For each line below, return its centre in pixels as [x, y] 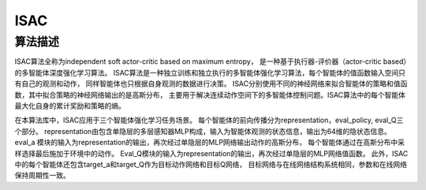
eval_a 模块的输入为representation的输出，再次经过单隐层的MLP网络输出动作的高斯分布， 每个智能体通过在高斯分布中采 [210, 143]
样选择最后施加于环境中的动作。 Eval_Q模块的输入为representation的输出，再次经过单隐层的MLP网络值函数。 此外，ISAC [211, 153]
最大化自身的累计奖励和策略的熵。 [70, 106]
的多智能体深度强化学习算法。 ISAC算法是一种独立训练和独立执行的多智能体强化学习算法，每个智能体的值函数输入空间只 [210, 73]
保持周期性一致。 [42, 175]
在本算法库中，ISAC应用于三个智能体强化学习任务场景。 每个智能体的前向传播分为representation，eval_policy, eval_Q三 [209, 120]
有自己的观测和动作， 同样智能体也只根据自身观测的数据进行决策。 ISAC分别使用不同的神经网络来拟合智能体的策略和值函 [211, 84]
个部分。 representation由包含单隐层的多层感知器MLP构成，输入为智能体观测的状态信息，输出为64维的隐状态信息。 [203, 131]
